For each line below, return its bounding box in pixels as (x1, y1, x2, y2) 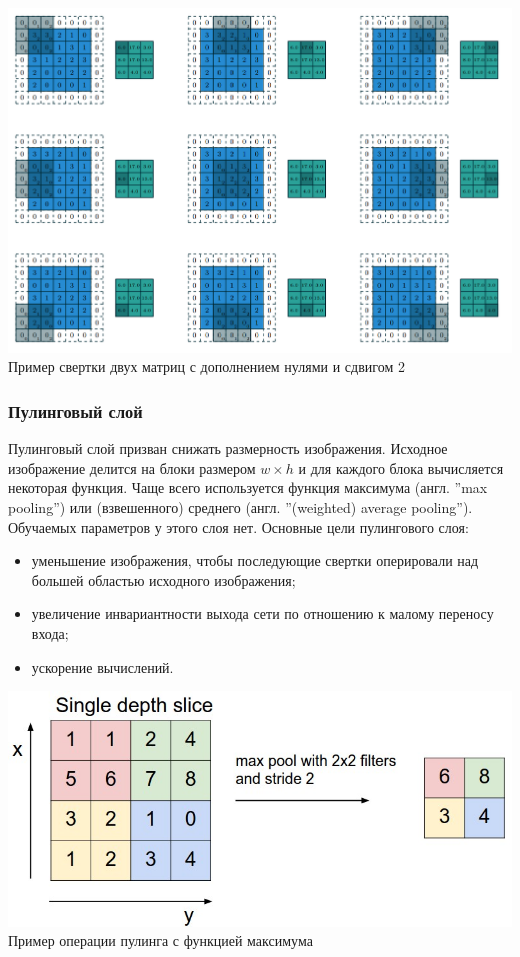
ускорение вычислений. (31, 656, 174, 677)
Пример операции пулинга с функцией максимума (8, 930, 313, 951)
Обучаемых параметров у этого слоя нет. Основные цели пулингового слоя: (8, 516, 469, 537)
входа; (31, 623, 69, 644)
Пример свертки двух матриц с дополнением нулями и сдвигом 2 (8, 356, 405, 377)
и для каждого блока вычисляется (298, 457, 504, 478)
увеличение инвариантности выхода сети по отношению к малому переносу (31, 603, 494, 624)
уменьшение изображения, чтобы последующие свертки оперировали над (31, 550, 479, 571)
